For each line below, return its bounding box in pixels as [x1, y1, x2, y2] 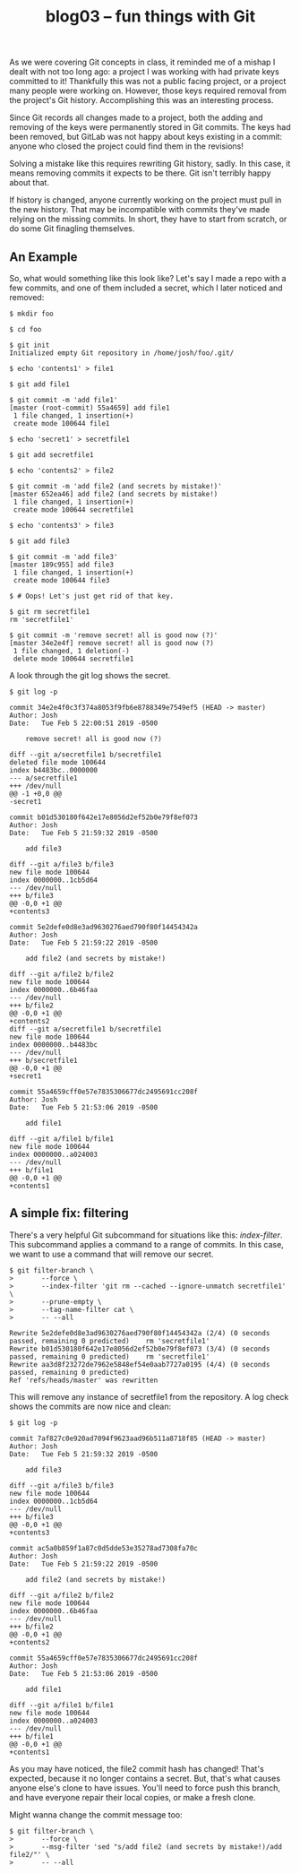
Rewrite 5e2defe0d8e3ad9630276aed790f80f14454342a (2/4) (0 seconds [9, 1328, 270, 1337]
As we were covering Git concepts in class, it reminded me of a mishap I [9, 56, 276, 68]
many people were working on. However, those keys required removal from [9, 85, 287, 96]
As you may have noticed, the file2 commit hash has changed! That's [9, 1763, 264, 1774]
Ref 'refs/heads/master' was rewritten [9, 1376, 159, 1385]
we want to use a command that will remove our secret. [9, 1248, 214, 1259]
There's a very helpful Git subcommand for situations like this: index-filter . [9, 1230, 283, 1240]
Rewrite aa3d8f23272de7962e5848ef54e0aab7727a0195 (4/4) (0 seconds [9, 1360, 270, 1369]
